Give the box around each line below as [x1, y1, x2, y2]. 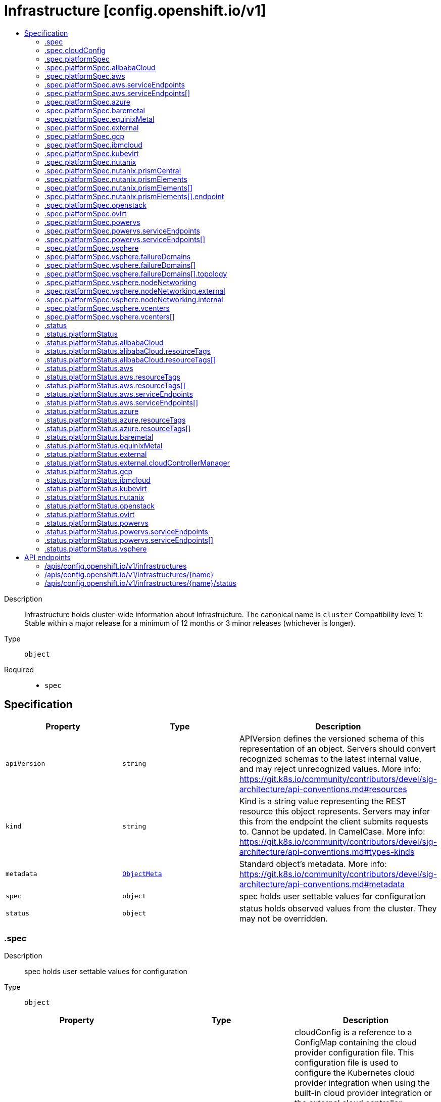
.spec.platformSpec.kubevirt [44, 149, 139, 158]
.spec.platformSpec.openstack [44, 200, 146, 209]
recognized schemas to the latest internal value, [239, 753, 422, 764]
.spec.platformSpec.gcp [44, 131, 125, 141]
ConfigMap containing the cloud [294, 1037, 417, 1048]
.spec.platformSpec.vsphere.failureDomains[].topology [44, 269, 227, 278]
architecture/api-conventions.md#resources [239, 784, 407, 794]
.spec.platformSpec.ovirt [44, 209, 127, 218]
